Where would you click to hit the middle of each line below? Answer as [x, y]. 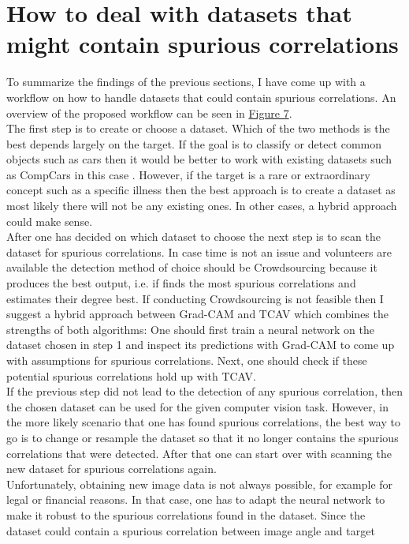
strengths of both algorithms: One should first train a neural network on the [190, 329]
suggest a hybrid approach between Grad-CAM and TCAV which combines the [197, 314]
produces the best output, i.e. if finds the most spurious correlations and [181, 283]
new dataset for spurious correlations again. [112, 469]
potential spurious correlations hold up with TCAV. [131, 375]
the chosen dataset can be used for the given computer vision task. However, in [198, 406]
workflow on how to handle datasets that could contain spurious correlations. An [201, 97]
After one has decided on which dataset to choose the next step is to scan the [193, 236]
